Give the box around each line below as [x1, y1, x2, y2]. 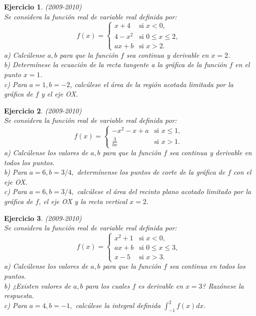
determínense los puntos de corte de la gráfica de [77, 167, 225, 177]
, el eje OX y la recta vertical [39, 196, 128, 206]
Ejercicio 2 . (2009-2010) [4, 105, 82, 115]
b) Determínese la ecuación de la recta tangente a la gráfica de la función [4, 59, 227, 70]
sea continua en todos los [169, 261, 246, 271]
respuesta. [4, 290, 34, 301]
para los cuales [85, 280, 130, 291]
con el [233, 167, 252, 177]
